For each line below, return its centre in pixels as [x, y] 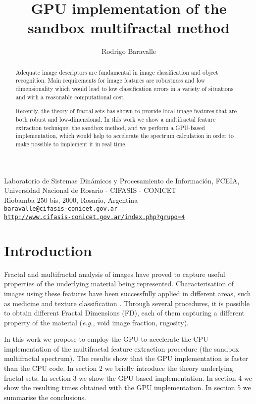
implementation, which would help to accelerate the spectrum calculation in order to [125, 136]
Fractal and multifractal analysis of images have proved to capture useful [115, 274]
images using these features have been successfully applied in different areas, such [128, 293]
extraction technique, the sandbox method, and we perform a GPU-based [110, 127]
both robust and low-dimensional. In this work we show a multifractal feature [116, 119]
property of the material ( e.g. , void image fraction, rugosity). [96, 322]
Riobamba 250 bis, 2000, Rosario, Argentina [71, 200]
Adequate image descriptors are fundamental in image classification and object [117, 72]
